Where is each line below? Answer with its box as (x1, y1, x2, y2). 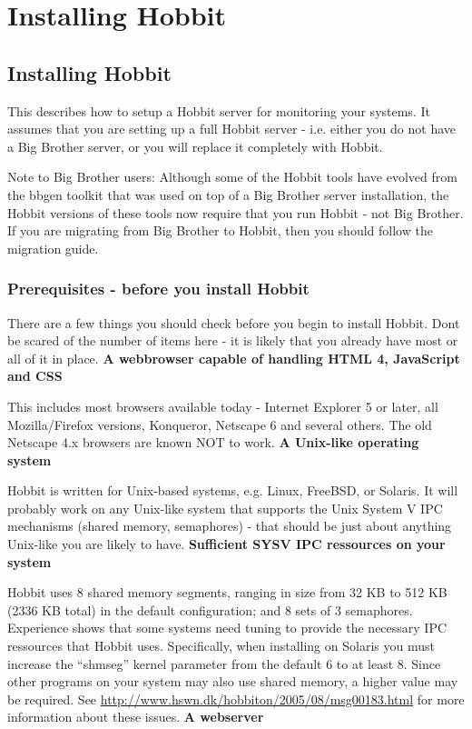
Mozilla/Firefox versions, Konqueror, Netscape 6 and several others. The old (7, 414, 432, 434)
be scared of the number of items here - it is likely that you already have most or (7, 331, 458, 350)
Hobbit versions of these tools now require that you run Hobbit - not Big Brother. (7, 203, 464, 222)
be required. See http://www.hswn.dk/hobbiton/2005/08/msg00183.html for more (7, 689, 465, 708)
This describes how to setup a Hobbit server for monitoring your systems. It (7, 101, 430, 120)
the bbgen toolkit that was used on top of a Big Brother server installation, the (7, 185, 449, 204)
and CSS (7, 366, 63, 385)
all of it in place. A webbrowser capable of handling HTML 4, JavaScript (7, 348, 460, 367)
